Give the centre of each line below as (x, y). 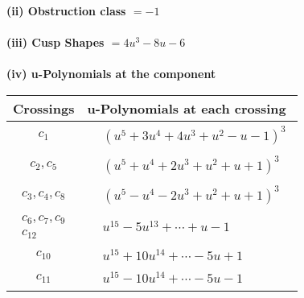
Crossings (44, 108)
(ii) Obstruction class (66, 10)
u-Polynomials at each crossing (187, 108)
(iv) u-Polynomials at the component (111, 74)
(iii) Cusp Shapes (55, 42)
